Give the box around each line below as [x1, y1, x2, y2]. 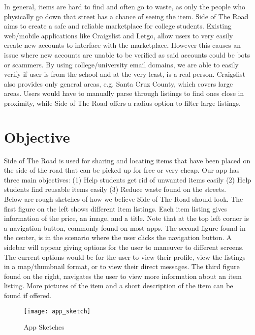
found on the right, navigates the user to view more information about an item [4, 271, 242, 281]
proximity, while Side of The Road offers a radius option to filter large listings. [4, 97, 241, 108]
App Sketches [24, 322, 64, 332]
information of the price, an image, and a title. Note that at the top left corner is [4, 213, 249, 223]
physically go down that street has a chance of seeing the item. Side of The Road [4, 11, 249, 21]
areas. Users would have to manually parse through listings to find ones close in [4, 88, 244, 98]
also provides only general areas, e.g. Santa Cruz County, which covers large [4, 78, 233, 89]
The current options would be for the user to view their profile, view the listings [4, 251, 246, 262]
